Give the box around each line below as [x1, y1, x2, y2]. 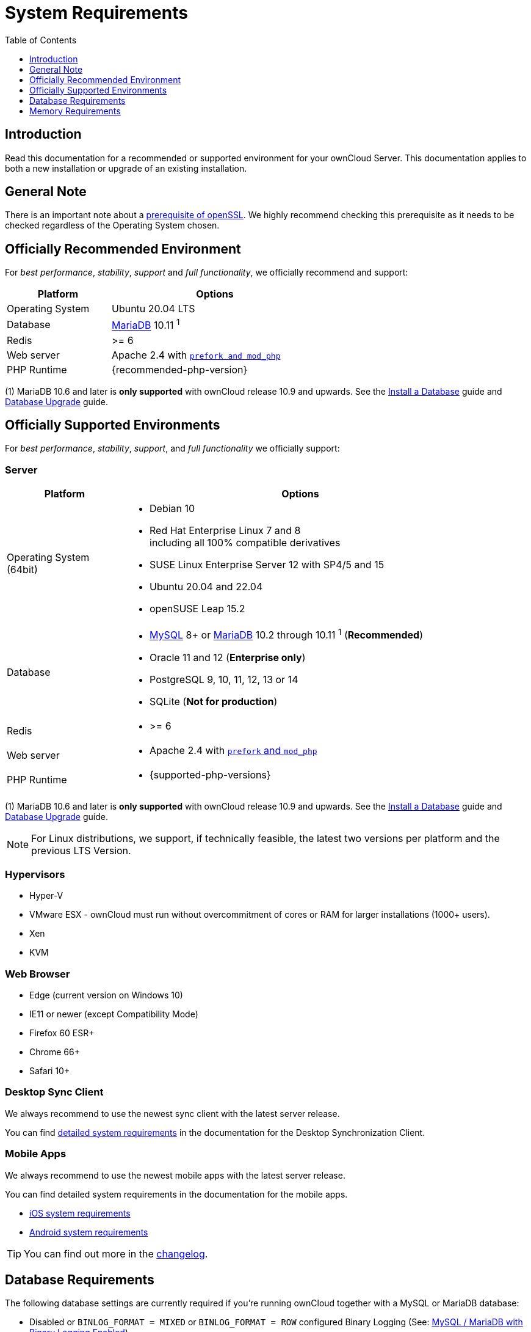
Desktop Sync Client [5, 1086, 104, 1099]
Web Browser [5, 967, 70, 980]
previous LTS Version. [31, 844, 131, 857]
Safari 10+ [29, 1066, 70, 1077]
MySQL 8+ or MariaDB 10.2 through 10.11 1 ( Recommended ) [150, 627, 424, 642]
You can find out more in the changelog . [24, 1247, 208, 1260]
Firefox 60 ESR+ [29, 1028, 95, 1039]
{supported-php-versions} [150, 768, 271, 781]
